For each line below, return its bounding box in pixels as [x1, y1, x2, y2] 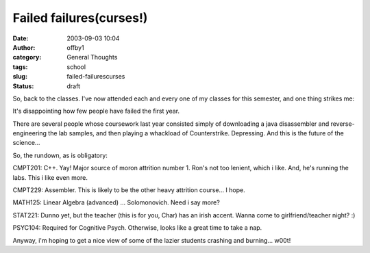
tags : [12, 62, 28, 71]
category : [12, 53, 42, 62]
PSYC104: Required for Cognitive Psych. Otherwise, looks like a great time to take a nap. [12, 224, 262, 232]
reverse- [330, 120, 356, 128]
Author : [12, 43, 36, 51]
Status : [12, 82, 34, 90]
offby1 [66, 43, 85, 51]
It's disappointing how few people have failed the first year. [12, 107, 180, 116]
